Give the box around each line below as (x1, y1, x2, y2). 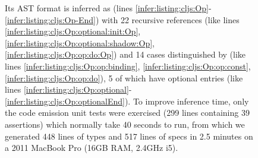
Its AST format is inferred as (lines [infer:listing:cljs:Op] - (5, 2, 212, 14)
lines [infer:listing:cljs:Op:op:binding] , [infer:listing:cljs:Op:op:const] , (5, 59, 251, 72)
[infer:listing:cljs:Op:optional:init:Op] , (5, 25, 141, 37)
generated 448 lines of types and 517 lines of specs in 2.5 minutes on (5, 129, 253, 142)
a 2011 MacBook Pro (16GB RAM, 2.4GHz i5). (5, 141, 178, 154)
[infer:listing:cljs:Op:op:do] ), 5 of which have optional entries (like (5, 71, 243, 84)
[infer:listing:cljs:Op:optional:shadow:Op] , (5, 36, 155, 49)
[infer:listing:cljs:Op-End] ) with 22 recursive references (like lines (5, 13, 240, 26)
